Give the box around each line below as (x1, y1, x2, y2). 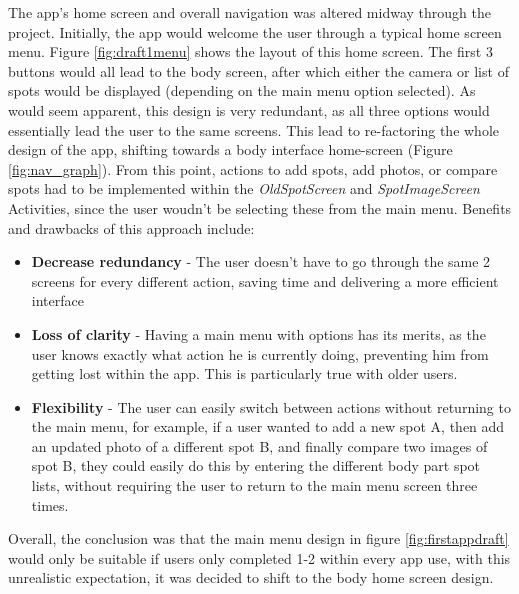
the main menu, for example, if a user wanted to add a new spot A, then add (31, 416, 505, 437)
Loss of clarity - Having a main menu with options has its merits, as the (31, 323, 486, 344)
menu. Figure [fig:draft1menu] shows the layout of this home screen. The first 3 (8, 41, 493, 62)
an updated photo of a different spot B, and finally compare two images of (31, 435, 488, 456)
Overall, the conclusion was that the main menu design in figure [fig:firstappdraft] (8, 528, 509, 549)
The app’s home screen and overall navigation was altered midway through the (8, 2, 491, 22)
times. (31, 494, 69, 515)
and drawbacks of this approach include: (8, 217, 255, 238)
